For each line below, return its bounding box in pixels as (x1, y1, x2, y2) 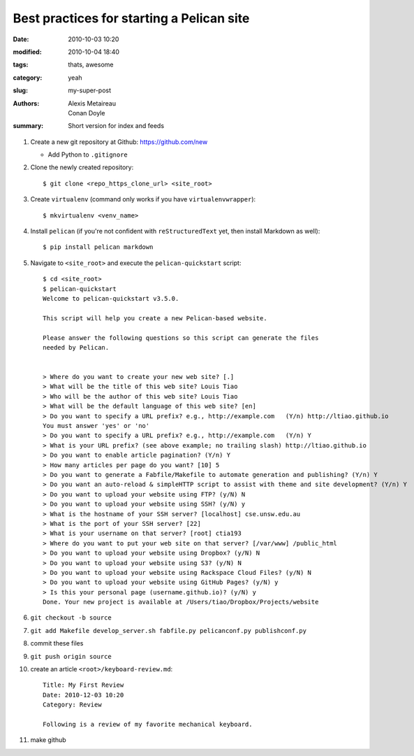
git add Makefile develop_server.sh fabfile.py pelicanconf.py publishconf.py (30, 627, 307, 634)
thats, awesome (68, 60, 114, 69)
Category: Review (43, 701, 102, 709)
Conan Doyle (68, 108, 105, 117)
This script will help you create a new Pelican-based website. (43, 314, 268, 322)
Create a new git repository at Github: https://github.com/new (30, 137, 208, 146)
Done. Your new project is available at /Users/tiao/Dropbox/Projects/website (43, 598, 319, 606)
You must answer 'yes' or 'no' (43, 422, 150, 430)
